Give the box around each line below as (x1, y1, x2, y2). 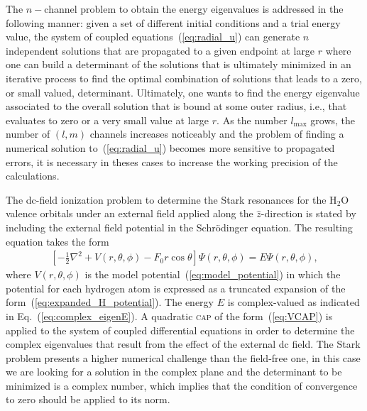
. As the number (217, 112, 287, 127)
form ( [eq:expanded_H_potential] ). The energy (6, 295, 214, 309)
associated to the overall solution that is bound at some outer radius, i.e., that (6, 99, 347, 114)
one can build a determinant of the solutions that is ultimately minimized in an (6, 57, 351, 72)
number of (6, 126, 50, 141)
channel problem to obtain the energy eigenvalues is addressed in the (44, 1, 344, 16)
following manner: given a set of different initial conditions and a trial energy (6, 15, 341, 30)
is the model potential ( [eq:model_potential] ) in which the (84, 267, 341, 282)
